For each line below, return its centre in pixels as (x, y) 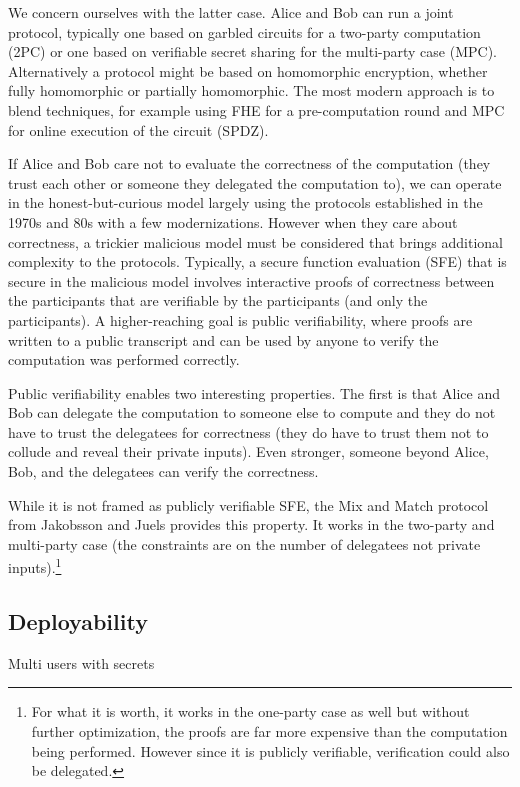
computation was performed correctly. (124, 359)
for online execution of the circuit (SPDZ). (138, 129)
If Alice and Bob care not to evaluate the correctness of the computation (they (249, 163)
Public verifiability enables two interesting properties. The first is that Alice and (254, 392)
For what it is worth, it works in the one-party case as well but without (250, 711)
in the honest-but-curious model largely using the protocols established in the (245, 202)
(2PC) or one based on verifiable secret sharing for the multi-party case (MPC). (252, 51)
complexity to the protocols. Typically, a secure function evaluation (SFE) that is (257, 261)
